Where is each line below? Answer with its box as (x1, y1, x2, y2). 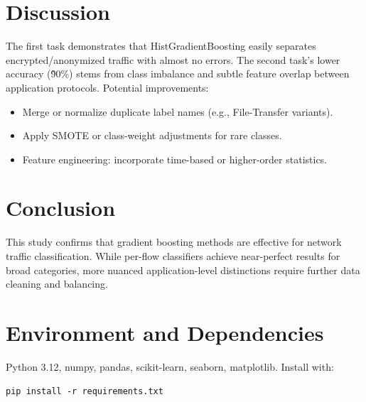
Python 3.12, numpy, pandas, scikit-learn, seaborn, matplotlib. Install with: (6, 359, 334, 374)
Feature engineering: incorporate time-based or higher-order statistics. (22, 151, 328, 166)
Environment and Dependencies (6, 317, 324, 347)
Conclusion (6, 193, 116, 222)
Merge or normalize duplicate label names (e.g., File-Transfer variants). (22, 104, 333, 119)
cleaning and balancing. (6, 276, 108, 291)
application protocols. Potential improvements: (6, 80, 209, 94)
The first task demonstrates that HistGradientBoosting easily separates (6, 38, 316, 53)
